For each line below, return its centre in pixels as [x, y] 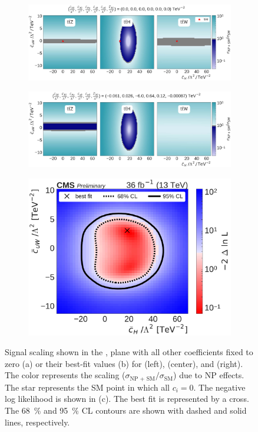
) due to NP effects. [209, 375]
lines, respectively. [37, 422]
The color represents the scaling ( [65, 375]
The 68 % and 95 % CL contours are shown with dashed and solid [126, 410]
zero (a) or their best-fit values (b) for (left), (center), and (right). [124, 363]
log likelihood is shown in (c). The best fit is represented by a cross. [127, 399]
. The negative [219, 387]
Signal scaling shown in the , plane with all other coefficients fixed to [129, 352]
